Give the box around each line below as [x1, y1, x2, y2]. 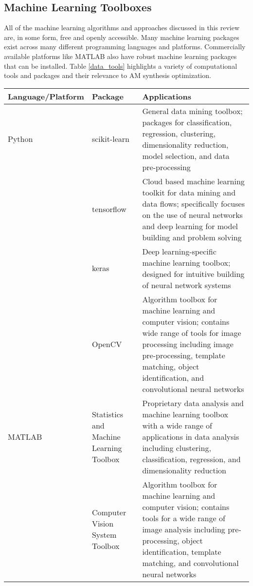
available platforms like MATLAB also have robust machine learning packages [4, 51, 237, 61]
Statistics [91, 408, 124, 420]
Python [8, 133, 33, 145]
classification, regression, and [142, 453, 241, 465]
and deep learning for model [142, 220, 238, 232]
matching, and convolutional [142, 557, 239, 568]
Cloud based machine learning [142, 175, 245, 187]
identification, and [142, 371, 204, 383]
